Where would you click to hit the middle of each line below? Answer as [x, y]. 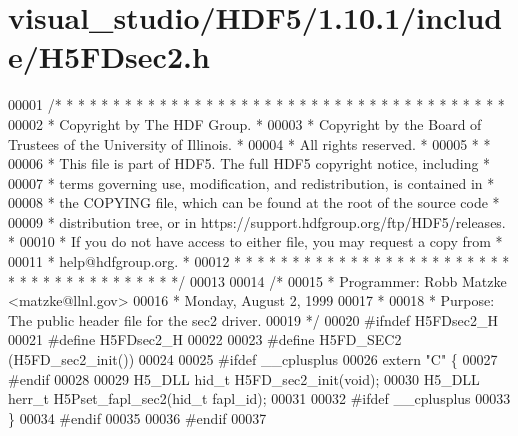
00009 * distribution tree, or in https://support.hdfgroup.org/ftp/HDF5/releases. [257, 221]
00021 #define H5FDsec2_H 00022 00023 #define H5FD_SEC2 [205, 339]
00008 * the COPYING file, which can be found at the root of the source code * [254, 202]
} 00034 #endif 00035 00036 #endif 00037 [137, 417]
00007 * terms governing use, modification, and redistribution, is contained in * [251, 182]
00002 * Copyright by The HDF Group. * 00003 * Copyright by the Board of [245, 123]
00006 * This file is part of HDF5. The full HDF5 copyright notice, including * [249, 163]
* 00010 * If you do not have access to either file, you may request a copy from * [255, 241]
